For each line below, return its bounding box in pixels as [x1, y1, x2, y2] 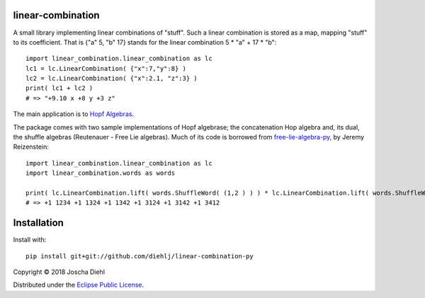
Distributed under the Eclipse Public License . [13, 280, 144, 290]
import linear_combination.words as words [25, 169, 176, 177]
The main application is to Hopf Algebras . [13, 110, 135, 118]
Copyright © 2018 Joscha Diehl [13, 268, 106, 276]
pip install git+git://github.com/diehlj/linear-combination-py [25, 252, 254, 260]
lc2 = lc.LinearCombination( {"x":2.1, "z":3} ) [25, 74, 198, 83]
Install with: [13, 236, 47, 244]
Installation [13, 217, 64, 229]
